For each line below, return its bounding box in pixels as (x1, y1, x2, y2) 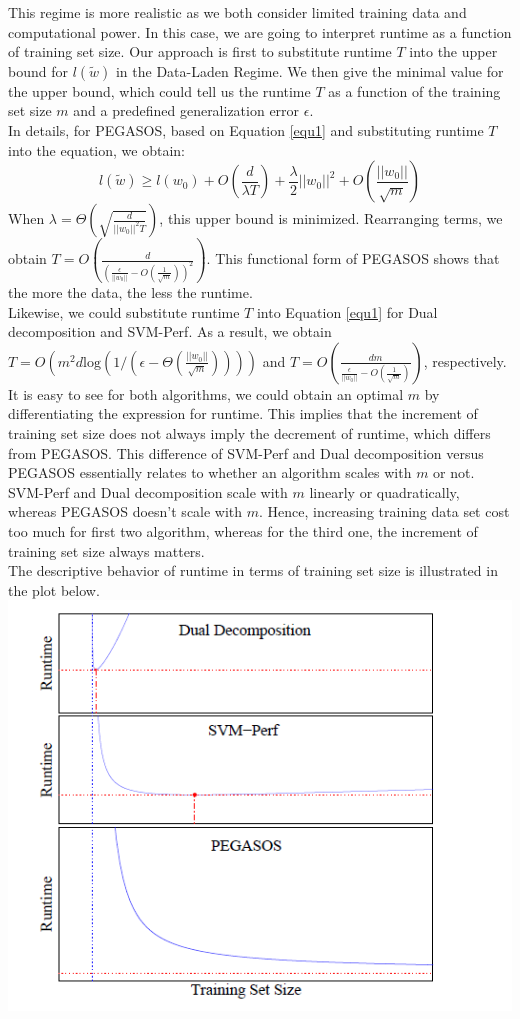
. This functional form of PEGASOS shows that (206, 248, 500, 269)
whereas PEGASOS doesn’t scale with (8, 501, 243, 522)
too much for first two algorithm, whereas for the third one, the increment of (8, 520, 478, 541)
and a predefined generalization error (73, 100, 300, 121)
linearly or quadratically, (309, 481, 460, 502)
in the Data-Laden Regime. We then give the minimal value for (115, 60, 504, 81)
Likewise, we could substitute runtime (8, 301, 240, 322)
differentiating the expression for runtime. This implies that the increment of (8, 403, 478, 424)
